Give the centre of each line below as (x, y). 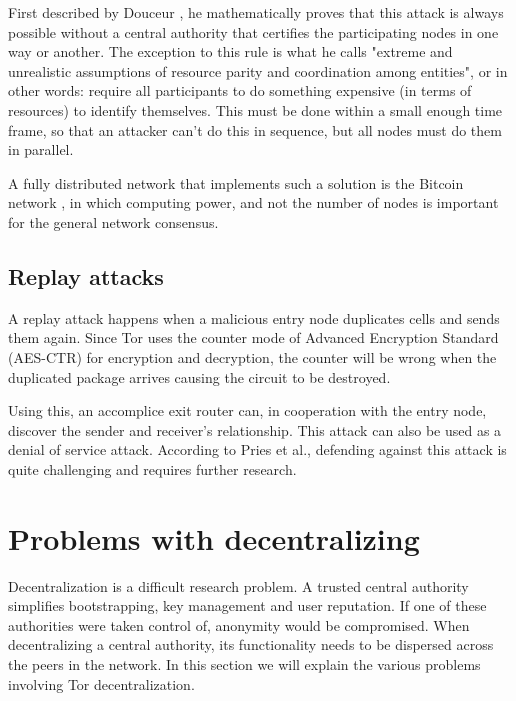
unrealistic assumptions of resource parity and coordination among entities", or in (258, 70)
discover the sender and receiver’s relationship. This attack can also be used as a (255, 429)
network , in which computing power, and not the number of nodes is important (253, 202)
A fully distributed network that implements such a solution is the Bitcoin (236, 182)
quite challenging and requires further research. (152, 468)
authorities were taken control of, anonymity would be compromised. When (239, 624)
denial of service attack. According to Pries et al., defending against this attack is (257, 449)
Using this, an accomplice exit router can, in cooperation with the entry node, (247, 410)
